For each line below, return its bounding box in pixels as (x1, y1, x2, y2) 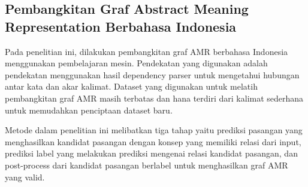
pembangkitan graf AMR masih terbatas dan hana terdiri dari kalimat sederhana (5, 91, 304, 104)
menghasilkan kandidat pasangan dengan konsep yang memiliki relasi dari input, (5, 135, 301, 148)
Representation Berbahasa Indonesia (5, 17, 237, 35)
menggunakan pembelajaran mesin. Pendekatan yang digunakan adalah (5, 57, 268, 69)
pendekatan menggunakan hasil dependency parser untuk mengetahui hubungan (5, 68, 300, 81)
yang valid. (5, 170, 45, 183)
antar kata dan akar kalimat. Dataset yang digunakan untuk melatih (5, 80, 258, 93)
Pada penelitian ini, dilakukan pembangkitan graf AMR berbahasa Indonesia (5, 45, 288, 57)
